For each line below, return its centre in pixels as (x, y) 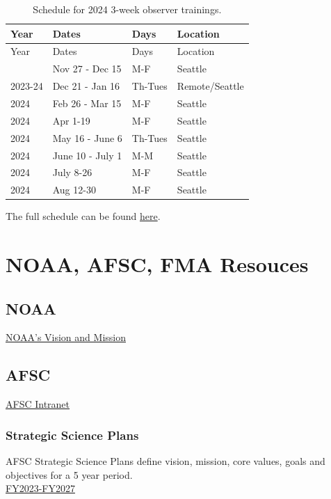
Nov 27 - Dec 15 (87, 69)
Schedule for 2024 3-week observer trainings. (127, 9)
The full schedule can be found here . (83, 216)
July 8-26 (72, 172)
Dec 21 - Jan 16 (86, 86)
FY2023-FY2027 (40, 488)
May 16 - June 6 (87, 137)
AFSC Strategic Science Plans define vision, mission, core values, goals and (165, 461)
